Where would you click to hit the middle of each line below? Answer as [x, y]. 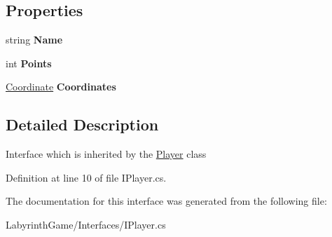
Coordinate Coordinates [61, 87]
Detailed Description [82, 124]
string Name [34, 40]
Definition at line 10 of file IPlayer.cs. [86, 177]
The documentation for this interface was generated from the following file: [166, 201]
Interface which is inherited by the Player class [106, 154]
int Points [29, 63]
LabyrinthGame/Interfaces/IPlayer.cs [86, 224]
